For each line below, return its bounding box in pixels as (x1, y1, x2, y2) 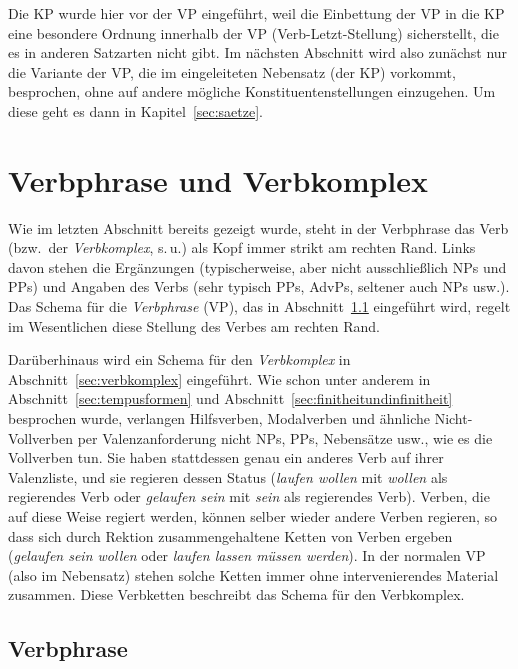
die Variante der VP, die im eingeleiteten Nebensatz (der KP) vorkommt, (8, 61, 456, 82)
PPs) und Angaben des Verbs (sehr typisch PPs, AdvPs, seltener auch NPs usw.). (8, 276, 510, 297)
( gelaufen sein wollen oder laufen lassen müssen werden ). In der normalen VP (8, 545, 486, 566)
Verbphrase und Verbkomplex (8, 159, 429, 200)
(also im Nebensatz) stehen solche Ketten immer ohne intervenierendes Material (8, 564, 499, 585)
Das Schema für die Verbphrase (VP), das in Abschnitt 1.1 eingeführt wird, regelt (8, 296, 511, 317)
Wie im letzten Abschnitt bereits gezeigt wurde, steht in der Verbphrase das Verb (8, 217, 509, 238)
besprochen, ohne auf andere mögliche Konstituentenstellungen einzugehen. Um (8, 81, 496, 102)
